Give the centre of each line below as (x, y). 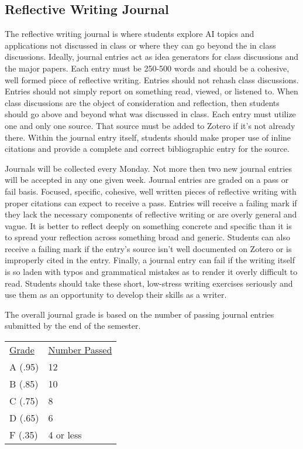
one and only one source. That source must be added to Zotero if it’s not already (150, 125)
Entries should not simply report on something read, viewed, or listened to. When (151, 91)
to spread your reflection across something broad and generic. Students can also (147, 237)
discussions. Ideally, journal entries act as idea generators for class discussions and (152, 57)
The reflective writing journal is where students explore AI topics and (130, 34)
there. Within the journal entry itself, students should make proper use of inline (148, 137)
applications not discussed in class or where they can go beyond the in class (140, 45)
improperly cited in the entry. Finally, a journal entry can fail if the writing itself (150, 260)
